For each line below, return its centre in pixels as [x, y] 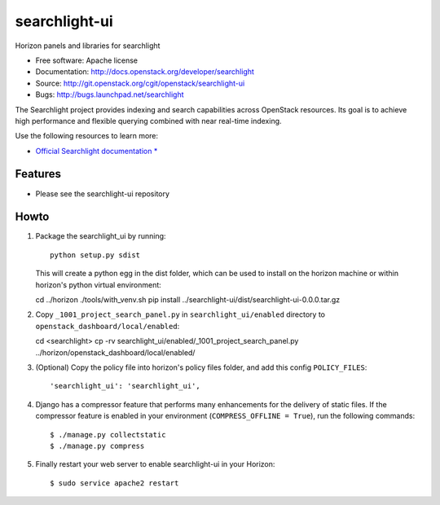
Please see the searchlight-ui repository [103, 193]
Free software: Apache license [87, 60]
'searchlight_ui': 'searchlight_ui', [125, 386]
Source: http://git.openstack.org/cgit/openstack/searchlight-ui [140, 83]
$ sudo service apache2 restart [114, 483]
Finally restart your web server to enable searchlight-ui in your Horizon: [155, 464]
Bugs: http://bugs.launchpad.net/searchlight [110, 94]
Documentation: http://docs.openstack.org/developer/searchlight [145, 72]
